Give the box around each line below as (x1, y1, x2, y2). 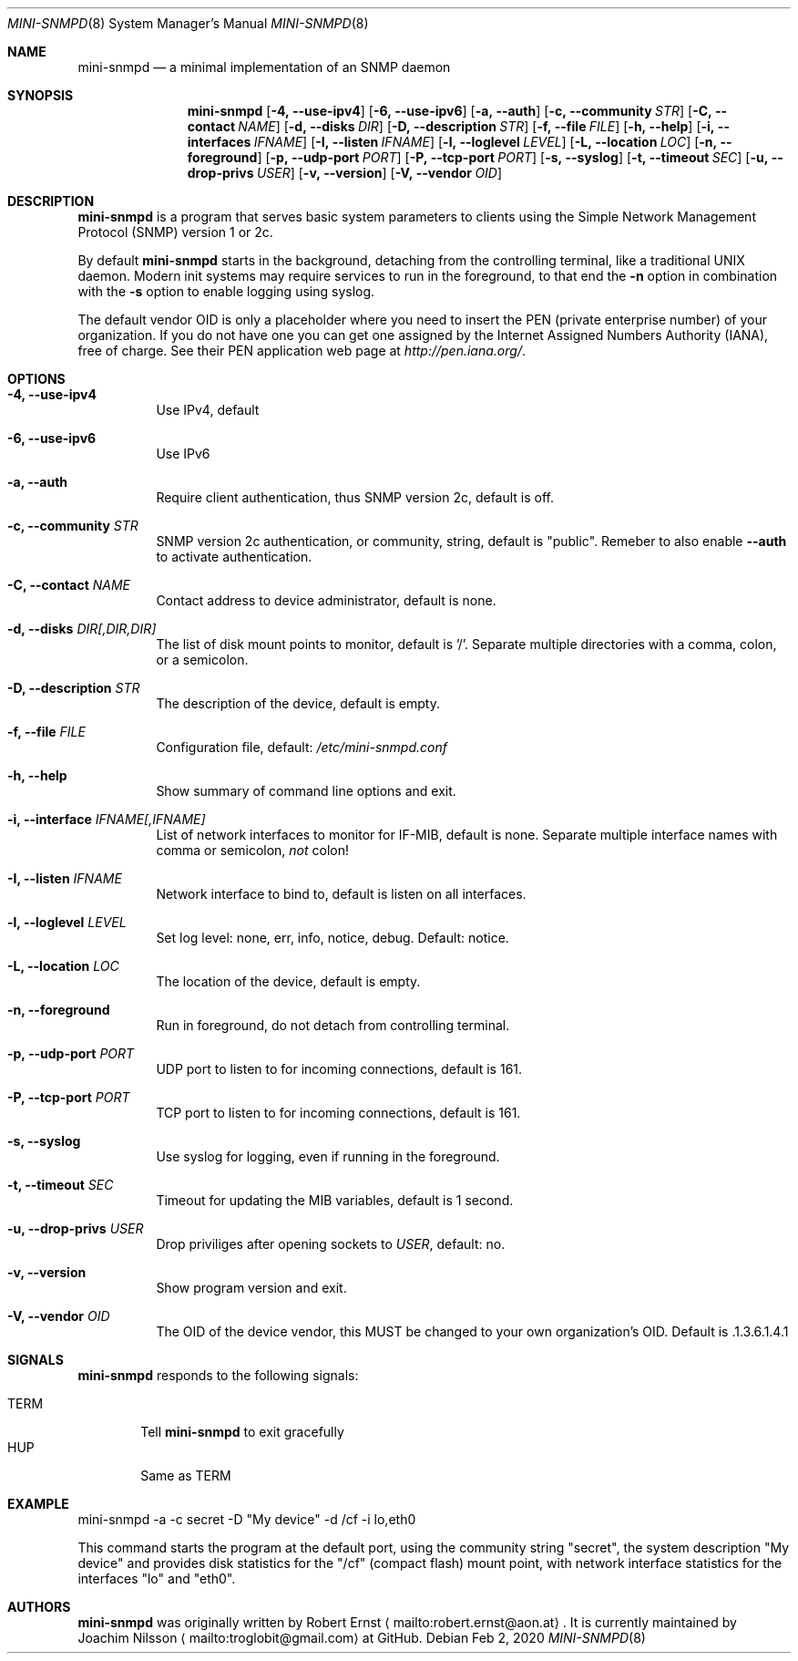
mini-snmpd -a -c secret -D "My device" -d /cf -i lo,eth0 (77, 1511, 416, 1527)
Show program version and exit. (156, 1280, 347, 1295)
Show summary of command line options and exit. (156, 783, 456, 799)
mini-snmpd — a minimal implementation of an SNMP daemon (77, 59, 451, 75)
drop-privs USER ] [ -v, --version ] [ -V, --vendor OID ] (187, 165, 503, 181)
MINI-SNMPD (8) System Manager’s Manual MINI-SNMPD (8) (7, 15, 369, 31)
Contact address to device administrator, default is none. (156, 593, 496, 608)
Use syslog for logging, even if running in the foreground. (156, 1149, 500, 1164)
